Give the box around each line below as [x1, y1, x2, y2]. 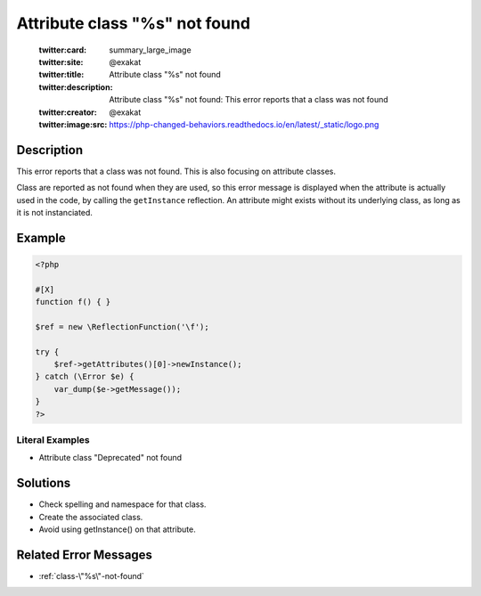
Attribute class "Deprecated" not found [38, 453, 183, 463]
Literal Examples [16, 434, 90, 446]
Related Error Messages [16, 547, 153, 562]
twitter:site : [38, 56, 84, 67]
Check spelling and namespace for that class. [38, 499, 207, 510]
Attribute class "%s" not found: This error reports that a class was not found [109, 94, 389, 105]
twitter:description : [38, 81, 113, 93]
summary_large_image [109, 45, 192, 55]
